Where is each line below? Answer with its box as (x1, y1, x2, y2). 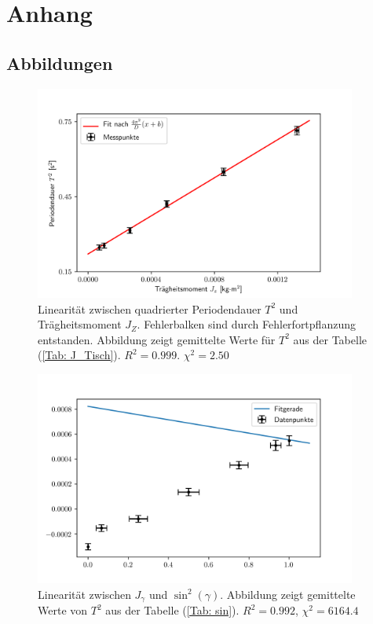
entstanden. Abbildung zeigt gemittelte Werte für (38, 331, 276, 347)
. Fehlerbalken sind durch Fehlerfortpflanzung (137, 316, 356, 332)
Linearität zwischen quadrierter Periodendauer (38, 300, 261, 317)
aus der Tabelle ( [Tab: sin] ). (105, 602, 240, 618)
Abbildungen (6, 50, 113, 75)
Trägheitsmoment (38, 316, 122, 332)
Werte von (38, 602, 88, 618)
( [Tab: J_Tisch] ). (38, 347, 121, 363)
